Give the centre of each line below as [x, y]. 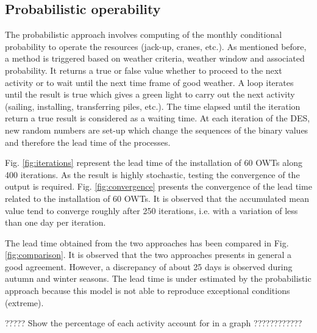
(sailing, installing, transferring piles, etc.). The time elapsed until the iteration [153, 106]
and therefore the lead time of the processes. [88, 142]
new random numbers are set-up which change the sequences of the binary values [157, 130]
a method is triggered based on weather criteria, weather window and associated [155, 58]
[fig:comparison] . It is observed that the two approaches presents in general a [148, 255]
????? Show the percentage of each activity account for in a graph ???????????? [154, 323]
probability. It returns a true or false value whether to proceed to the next [144, 70]
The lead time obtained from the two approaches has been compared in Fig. [147, 242]
